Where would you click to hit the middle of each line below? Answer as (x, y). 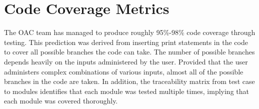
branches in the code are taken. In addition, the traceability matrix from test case (129, 81)
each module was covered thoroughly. (61, 101)
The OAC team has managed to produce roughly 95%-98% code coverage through (130, 32)
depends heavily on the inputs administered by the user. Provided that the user (126, 61)
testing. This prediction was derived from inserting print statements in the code (126, 42)
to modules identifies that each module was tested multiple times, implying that (126, 91)
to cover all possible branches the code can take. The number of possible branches (129, 52)
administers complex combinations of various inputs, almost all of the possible (124, 71)
